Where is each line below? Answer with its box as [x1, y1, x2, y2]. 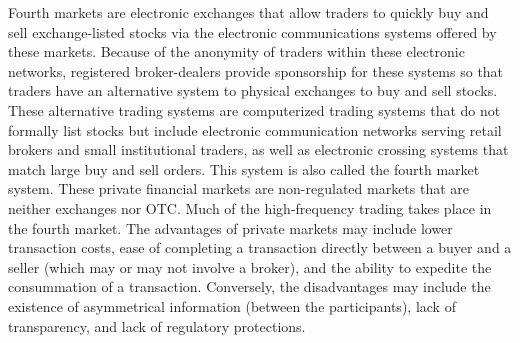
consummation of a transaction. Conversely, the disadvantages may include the [8, 276, 491, 297]
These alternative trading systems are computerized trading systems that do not [8, 99, 501, 120]
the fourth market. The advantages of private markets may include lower [8, 217, 453, 238]
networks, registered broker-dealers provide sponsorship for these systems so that [8, 60, 504, 81]
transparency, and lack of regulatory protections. [8, 315, 306, 336]
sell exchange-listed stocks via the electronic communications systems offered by [8, 21, 497, 42]
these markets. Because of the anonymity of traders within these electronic [8, 41, 465, 62]
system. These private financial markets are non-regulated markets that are [8, 178, 470, 199]
